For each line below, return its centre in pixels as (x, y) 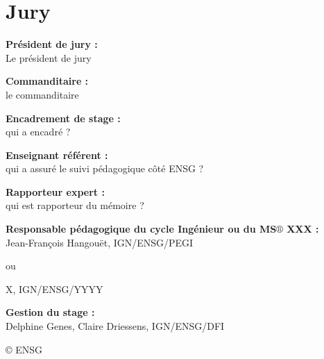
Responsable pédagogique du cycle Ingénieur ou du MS (141, 229)
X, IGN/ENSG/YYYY (54, 289)
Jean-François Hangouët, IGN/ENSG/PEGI (100, 242)
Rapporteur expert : (55, 191)
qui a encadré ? (38, 132)
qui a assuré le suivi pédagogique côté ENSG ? (105, 168)
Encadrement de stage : (63, 118)
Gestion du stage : (50, 312)
